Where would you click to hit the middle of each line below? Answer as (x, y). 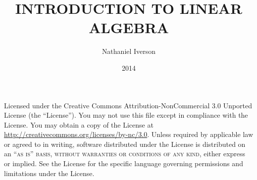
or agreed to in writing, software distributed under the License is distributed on (125, 144)
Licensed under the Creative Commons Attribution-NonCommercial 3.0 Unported (128, 105)
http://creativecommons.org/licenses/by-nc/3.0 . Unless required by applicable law (128, 134)
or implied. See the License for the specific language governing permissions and (124, 163)
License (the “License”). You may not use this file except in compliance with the (126, 115)
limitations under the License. (49, 173)
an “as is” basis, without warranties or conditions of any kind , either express (125, 154)
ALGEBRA (129, 27)
